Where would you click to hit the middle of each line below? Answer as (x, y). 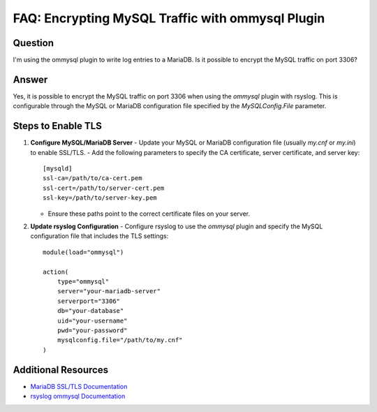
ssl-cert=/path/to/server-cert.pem (104, 188)
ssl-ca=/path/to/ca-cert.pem (93, 178)
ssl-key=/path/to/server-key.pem (100, 198)
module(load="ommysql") (83, 252)
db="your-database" (90, 311)
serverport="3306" (89, 301)
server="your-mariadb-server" (109, 291)
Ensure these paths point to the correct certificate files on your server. (149, 214)
